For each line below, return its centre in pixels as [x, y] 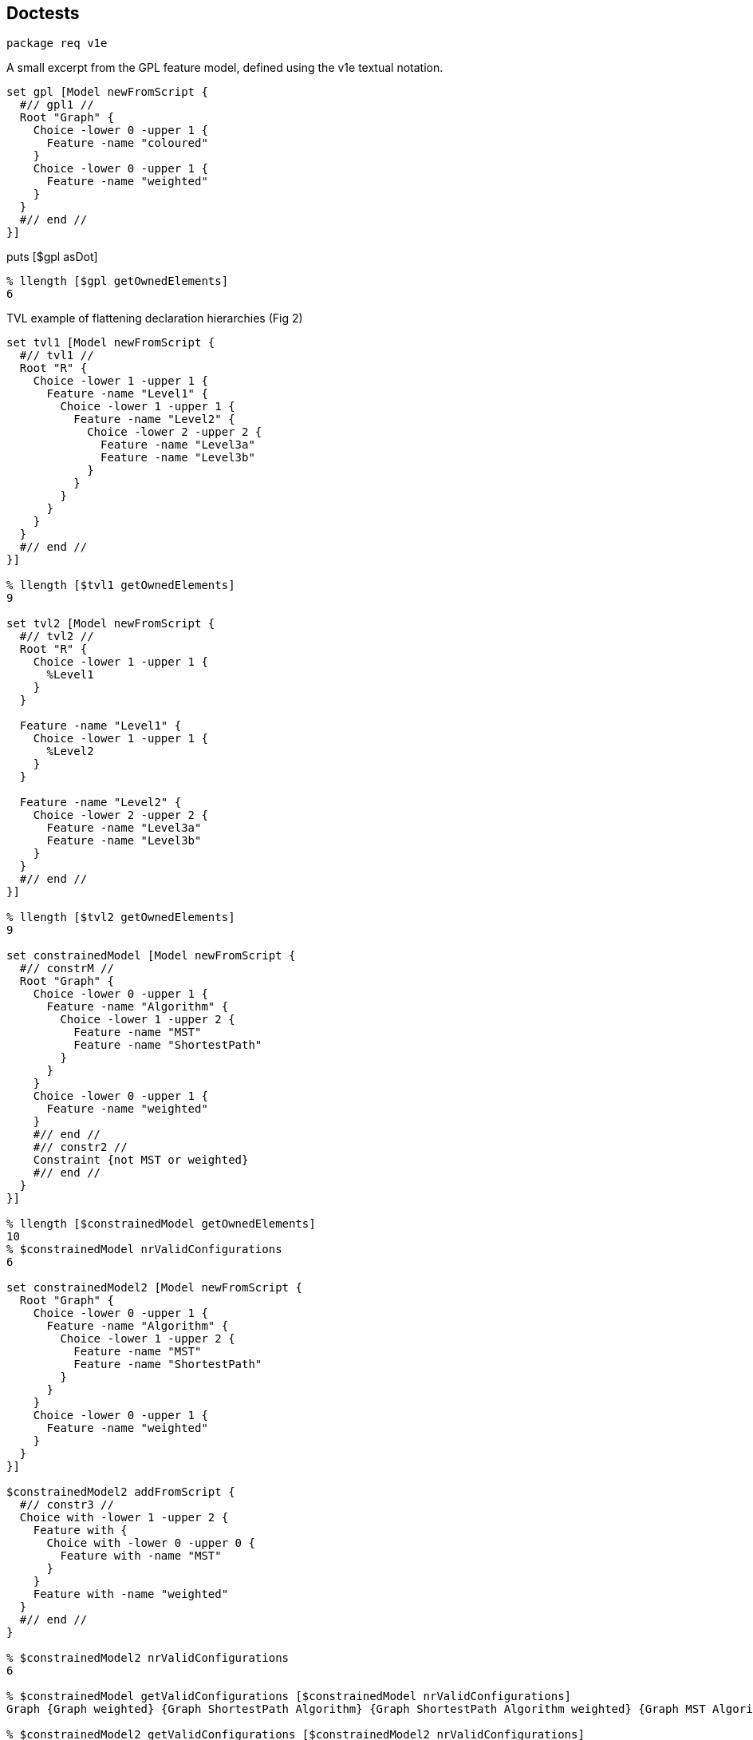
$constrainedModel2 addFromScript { [121, 1492]
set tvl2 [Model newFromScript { [111, 624]
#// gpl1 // [57, 105]
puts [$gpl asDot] [52, 257]
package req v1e [57, 43]
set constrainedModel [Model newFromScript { [151, 956]
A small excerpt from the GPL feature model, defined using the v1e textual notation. [225, 68]
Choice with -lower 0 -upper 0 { [151, 1543]
